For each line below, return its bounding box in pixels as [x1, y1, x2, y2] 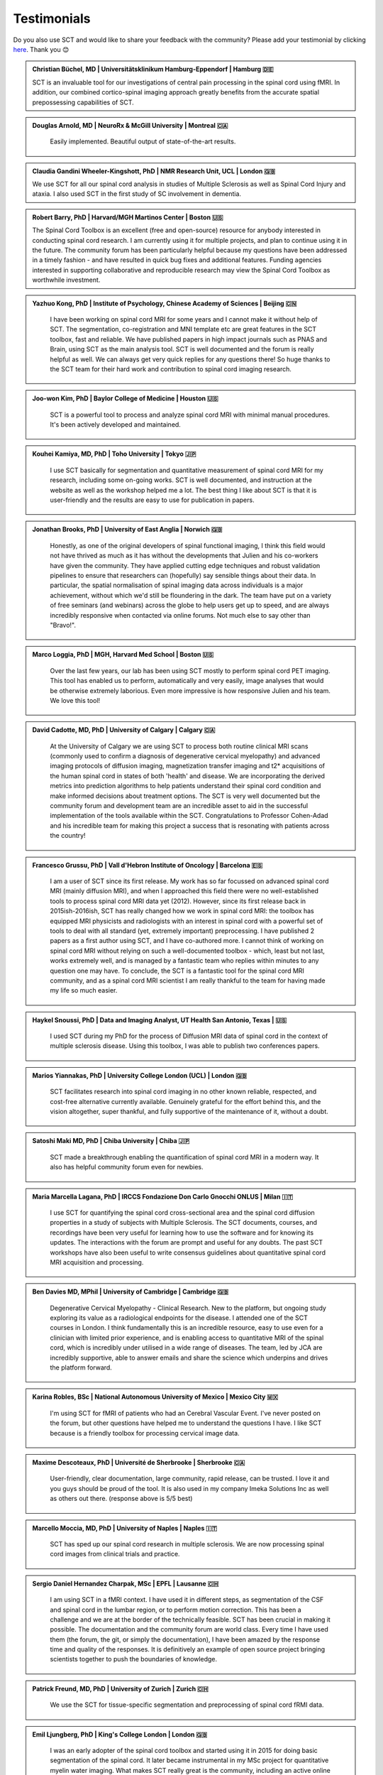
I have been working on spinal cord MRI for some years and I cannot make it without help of [50, 315, 318, 323]
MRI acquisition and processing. [50, 1257, 144, 1267]
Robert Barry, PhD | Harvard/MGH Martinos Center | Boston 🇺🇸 [32, 213, 223, 222]
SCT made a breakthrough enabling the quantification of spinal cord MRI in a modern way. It [50, 1152, 319, 1161]
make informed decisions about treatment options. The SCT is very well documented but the [50, 792, 321, 800]
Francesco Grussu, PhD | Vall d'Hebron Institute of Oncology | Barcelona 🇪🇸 [32, 861, 263, 869]
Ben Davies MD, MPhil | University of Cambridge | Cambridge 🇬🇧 [32, 1287, 229, 1296]
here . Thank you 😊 [13, 45, 70, 53]
